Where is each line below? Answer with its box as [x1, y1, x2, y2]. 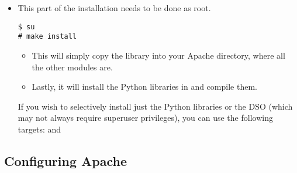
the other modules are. [32, 60, 113, 73]
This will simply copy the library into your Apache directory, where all [32, 49, 285, 61]
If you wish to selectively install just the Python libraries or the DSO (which [18, 100, 293, 112]
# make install [18, 32, 77, 41]
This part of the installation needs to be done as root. [18, 2, 211, 13]
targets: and [18, 123, 61, 135]
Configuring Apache [4, 151, 127, 169]
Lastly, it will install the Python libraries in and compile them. [32, 80, 257, 93]
